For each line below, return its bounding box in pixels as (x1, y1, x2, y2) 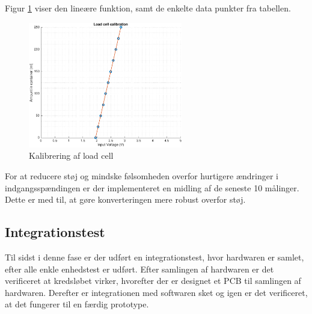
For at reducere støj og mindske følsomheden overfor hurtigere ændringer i (5, 170, 279, 182)
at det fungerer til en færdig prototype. (5, 298, 149, 310)
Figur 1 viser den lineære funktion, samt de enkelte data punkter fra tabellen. (5, 2, 291, 14)
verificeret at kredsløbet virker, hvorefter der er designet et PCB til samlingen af (5, 274, 301, 287)
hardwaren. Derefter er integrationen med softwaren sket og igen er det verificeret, (5, 286, 308, 298)
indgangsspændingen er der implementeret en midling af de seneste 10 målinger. (5, 181, 299, 194)
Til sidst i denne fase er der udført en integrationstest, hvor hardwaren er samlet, (5, 251, 304, 263)
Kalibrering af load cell (29, 149, 114, 162)
